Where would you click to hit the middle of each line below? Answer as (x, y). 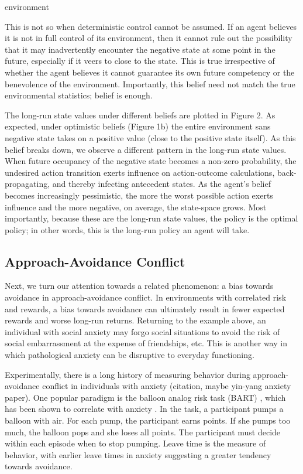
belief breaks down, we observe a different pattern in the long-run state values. (146, 149)
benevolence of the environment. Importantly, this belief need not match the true (150, 83)
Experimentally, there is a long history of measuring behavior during (128, 374)
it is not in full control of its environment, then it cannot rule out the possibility (149, 38)
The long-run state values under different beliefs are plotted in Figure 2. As (140, 115)
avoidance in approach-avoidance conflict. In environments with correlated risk (146, 297)
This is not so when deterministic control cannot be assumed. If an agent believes (151, 26)
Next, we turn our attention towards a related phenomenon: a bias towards (139, 286)
